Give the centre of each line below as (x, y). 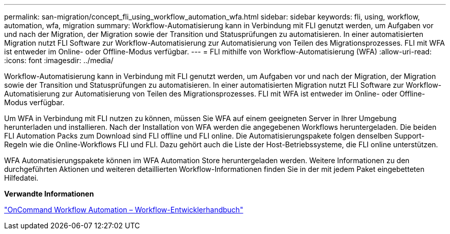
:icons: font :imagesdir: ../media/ (59, 60)
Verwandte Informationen (49, 194)
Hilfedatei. (21, 178)
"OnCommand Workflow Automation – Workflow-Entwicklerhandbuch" (124, 210)
